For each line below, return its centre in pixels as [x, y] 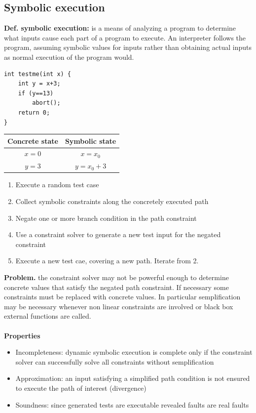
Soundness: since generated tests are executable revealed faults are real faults [132, 404]
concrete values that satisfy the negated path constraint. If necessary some [116, 287]
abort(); [46, 103]
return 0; [34, 112]
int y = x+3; [39, 84]
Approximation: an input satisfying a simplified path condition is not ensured [133, 378]
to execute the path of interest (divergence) [81, 388]
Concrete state [33, 141]
